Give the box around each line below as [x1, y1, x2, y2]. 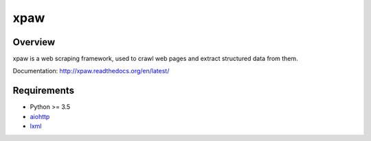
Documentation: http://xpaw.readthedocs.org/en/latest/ [12, 67, 170, 75]
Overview [12, 36, 56, 48]
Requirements [12, 85, 75, 97]
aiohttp [30, 112, 50, 120]
